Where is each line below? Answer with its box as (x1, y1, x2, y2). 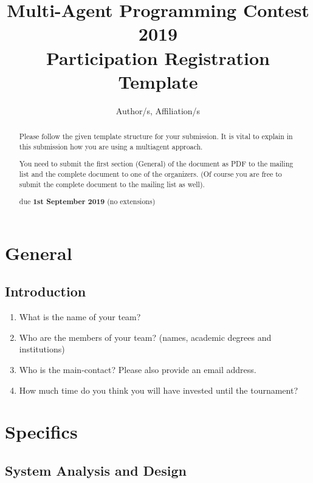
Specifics (5, 419, 78, 444)
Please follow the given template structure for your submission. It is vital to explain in (19, 131, 293, 142)
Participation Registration (46, 45, 270, 70)
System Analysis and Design (5, 461, 187, 479)
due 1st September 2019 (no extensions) (19, 196, 156, 207)
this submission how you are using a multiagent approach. (19, 141, 203, 151)
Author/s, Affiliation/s (115, 104, 201, 117)
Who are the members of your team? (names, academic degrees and (19, 331, 272, 343)
